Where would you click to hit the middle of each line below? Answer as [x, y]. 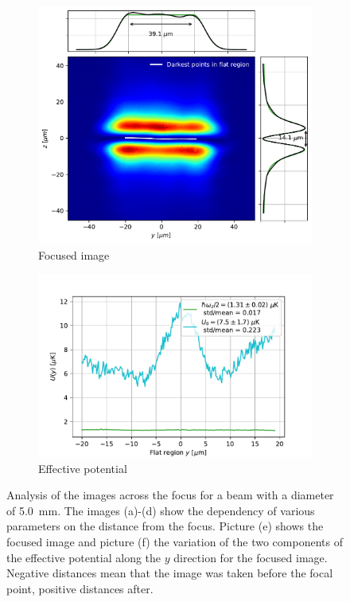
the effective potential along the [84, 557]
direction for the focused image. [251, 557]
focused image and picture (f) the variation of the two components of [175, 541]
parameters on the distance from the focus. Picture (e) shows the [165, 526]
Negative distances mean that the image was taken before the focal [170, 573]
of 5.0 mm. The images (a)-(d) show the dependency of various [161, 510]
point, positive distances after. [80, 588]
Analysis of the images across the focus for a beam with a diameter [170, 495]
